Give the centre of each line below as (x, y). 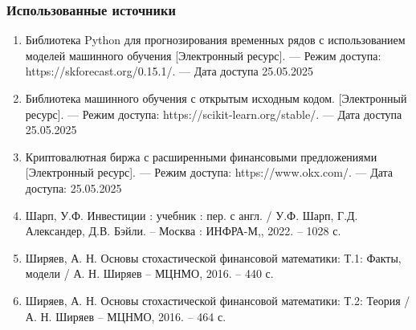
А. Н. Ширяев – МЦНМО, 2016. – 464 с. (126, 316)
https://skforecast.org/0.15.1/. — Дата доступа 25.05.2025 (169, 71)
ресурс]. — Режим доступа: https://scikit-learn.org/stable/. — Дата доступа (214, 114)
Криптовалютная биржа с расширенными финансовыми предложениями (201, 156)
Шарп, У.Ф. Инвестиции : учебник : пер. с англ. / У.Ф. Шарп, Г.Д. (192, 215)
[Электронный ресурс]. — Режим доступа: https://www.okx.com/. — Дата (209, 172)
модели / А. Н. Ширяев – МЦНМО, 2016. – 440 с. (149, 273)
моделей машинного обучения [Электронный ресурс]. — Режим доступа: (203, 55)
